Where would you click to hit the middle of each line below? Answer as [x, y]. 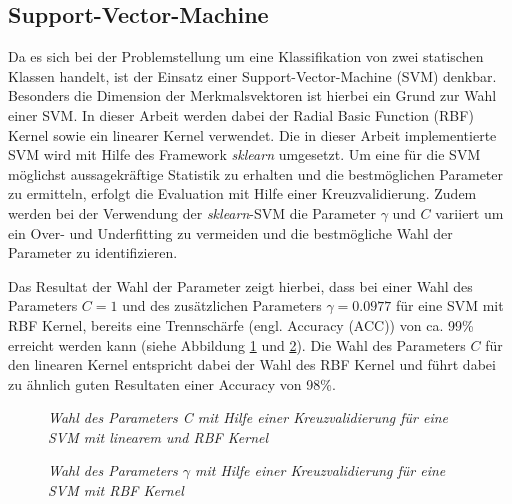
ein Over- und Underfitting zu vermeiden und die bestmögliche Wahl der [230, 232]
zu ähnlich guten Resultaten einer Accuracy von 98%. [172, 383]
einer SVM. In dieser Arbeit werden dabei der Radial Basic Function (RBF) [241, 114]
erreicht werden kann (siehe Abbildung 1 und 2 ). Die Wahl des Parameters [237, 344]
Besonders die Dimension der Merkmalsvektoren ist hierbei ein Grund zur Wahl [252, 95]
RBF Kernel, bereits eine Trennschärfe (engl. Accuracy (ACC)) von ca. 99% [241, 324]
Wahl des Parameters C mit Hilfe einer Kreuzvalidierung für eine [248, 417]
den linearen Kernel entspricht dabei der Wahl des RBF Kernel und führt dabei [252, 364]
